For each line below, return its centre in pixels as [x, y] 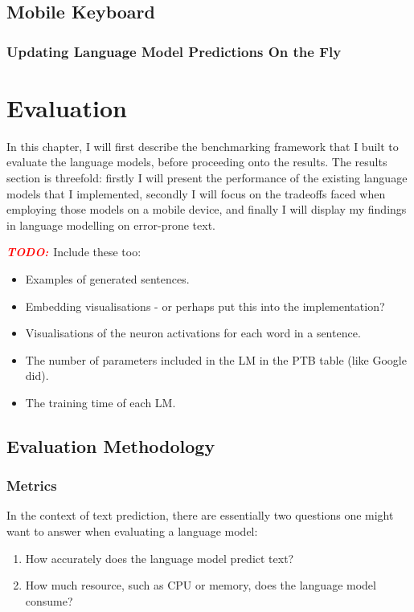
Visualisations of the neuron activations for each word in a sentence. [193, 333]
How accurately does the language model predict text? [160, 558]
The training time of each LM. [100, 402]
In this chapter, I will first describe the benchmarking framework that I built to [203, 146]
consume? [49, 600]
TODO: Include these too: [74, 252]
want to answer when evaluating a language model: [132, 531]
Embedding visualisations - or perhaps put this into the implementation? [205, 306]
